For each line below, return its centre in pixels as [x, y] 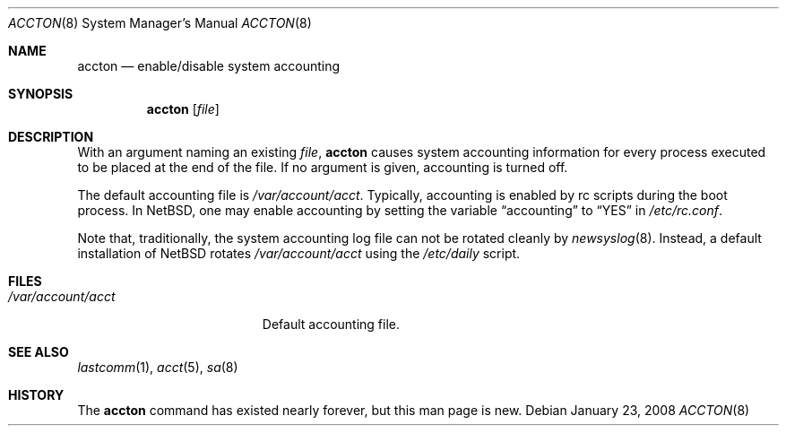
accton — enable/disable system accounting [209, 66]
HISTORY [36, 395]
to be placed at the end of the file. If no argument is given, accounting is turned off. [323, 167]
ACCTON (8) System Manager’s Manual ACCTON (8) [160, 23]
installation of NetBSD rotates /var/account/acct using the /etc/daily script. [299, 253]
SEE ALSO [39, 352]
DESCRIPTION [51, 137]
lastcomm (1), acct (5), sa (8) [158, 367]
